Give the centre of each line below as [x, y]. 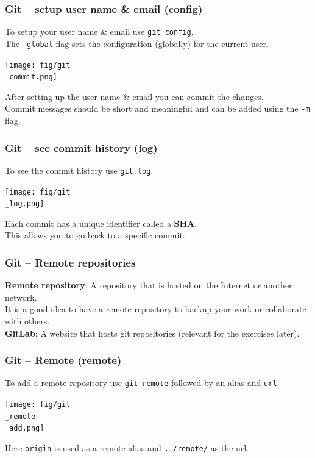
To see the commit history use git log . [79, 170]
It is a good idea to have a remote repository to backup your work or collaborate [156, 309]
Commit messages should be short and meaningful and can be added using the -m [157, 108]
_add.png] [25, 428]
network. [21, 297]
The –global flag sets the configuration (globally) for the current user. [137, 43]
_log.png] [25, 204]
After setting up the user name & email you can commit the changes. [134, 96]
